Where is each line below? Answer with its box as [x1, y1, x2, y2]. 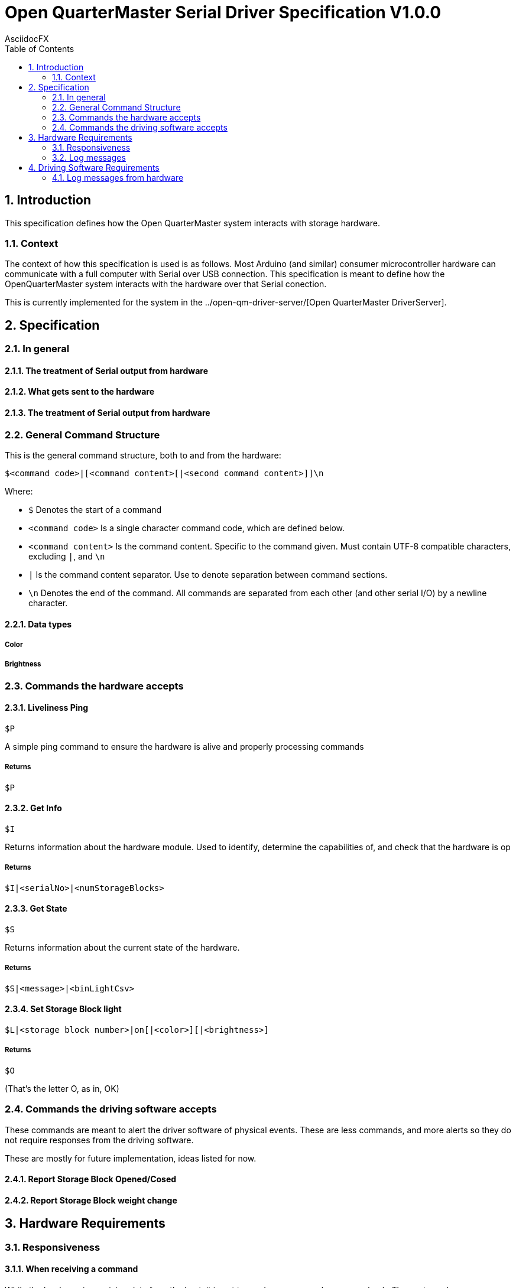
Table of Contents [5, 43, 74, 54]
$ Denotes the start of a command [28, 505, 162, 515]
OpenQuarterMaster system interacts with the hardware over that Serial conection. [5, 279, 327, 290]
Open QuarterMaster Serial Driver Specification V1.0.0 [5, 2, 442, 22]
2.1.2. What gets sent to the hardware [5, 386, 154, 397]
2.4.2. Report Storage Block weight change [5, 1195, 177, 1205]
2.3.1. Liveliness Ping [5, 702, 89, 713]
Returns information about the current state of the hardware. [5, 942, 240, 952]
